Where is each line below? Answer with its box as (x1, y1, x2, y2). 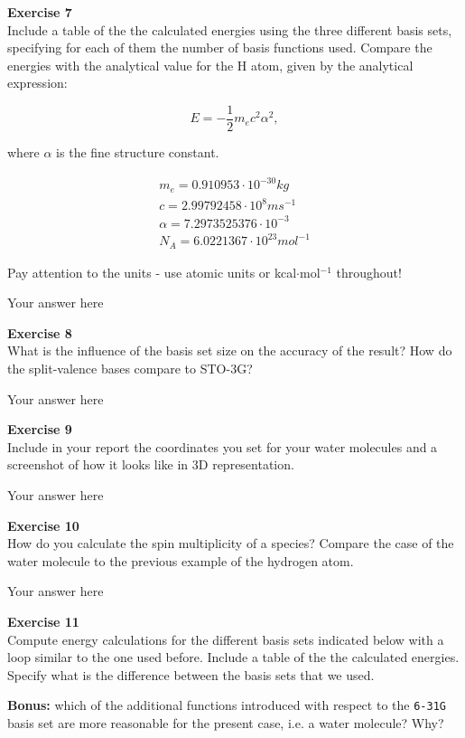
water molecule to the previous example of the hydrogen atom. (7, 551, 354, 570)
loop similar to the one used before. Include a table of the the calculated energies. (7, 648, 460, 667)
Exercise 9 (7, 420, 72, 439)
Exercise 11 (7, 611, 79, 630)
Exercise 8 (7, 323, 72, 342)
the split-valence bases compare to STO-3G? (7, 359, 253, 378)
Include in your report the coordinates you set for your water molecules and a (7, 437, 438, 456)
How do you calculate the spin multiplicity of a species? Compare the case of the (7, 534, 454, 553)
